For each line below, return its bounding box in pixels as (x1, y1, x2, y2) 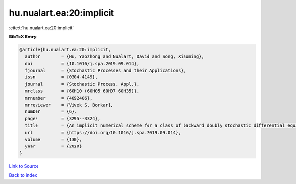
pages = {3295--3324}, (25, 116, 101, 121)
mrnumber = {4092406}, (25, 95, 93, 101)
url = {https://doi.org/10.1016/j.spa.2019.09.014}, (25, 130, 181, 135)
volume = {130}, (25, 137, 82, 142)
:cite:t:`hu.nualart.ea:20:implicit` (9, 25, 74, 31)
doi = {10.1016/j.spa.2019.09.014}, (25, 61, 140, 66)
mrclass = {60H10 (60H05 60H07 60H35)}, (25, 88, 140, 94)
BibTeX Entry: (9, 34, 38, 39)
